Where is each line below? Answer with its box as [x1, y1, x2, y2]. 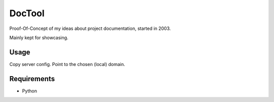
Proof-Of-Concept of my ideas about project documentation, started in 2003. [9, 25, 171, 31]
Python [22, 88, 38, 94]
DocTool [9, 8, 45, 19]
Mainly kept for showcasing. [9, 35, 68, 41]
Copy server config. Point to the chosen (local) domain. [9, 61, 125, 67]
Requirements [9, 74, 55, 83]
